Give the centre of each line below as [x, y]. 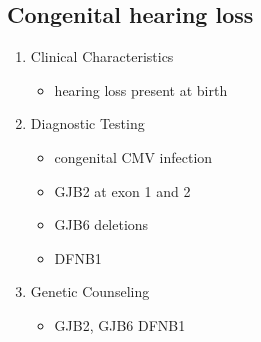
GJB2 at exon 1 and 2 [122, 190]
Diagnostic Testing [87, 123]
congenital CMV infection [133, 156]
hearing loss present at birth [141, 89]
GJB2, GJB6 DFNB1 [120, 324]
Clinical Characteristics [102, 56]
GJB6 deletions [101, 224]
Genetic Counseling [90, 291]
